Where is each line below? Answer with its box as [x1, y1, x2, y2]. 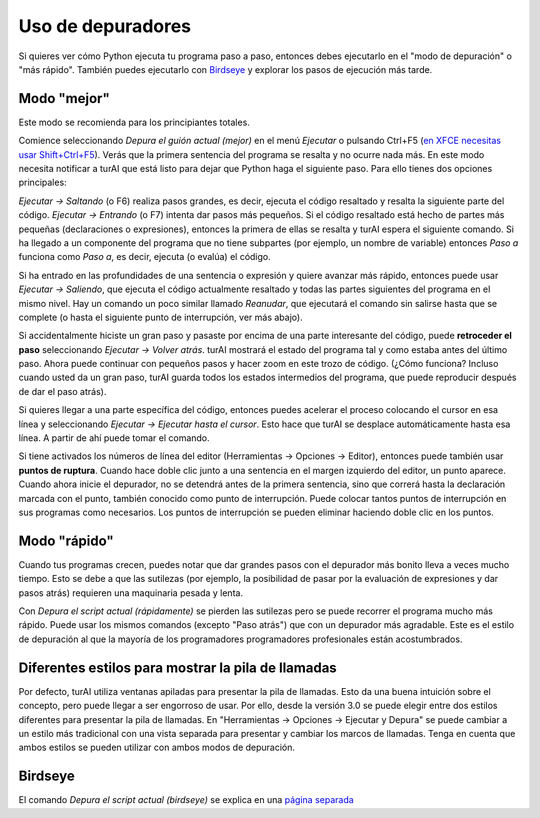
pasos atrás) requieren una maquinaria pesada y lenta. [18, 586, 244, 599]
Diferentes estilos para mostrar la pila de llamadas [18, 659, 337, 676]
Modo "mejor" [18, 90, 110, 107]
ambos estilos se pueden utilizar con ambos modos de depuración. [18, 741, 295, 754]
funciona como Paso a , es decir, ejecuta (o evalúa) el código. [18, 251, 272, 263]
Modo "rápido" [18, 532, 114, 549]
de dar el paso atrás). [18, 385, 107, 397]
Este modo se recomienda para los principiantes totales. [18, 116, 250, 128]
